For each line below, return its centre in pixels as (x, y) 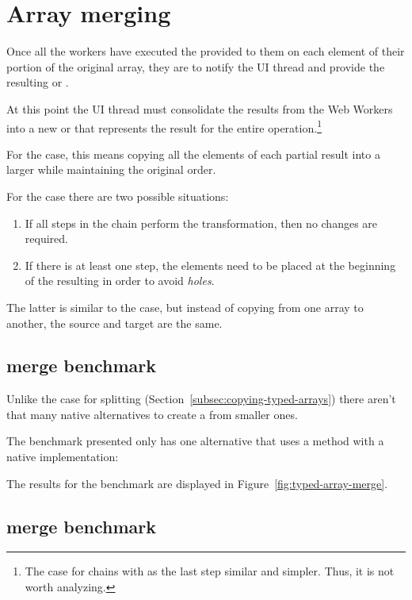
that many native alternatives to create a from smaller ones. (152, 414)
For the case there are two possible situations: (118, 196)
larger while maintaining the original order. (111, 169)
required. (46, 238)
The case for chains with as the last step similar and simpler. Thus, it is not (210, 571)
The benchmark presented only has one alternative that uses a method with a (195, 441)
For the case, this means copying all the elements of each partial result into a (193, 154)
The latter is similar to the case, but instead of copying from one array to (185, 307)
